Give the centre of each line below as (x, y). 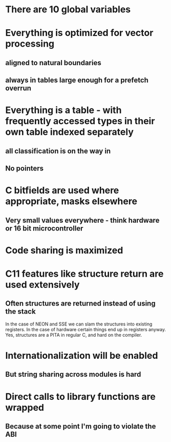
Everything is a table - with (63, 110)
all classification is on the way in (58, 151)
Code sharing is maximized (64, 250)
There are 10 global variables (68, 9)
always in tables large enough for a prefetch (77, 80)
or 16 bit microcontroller (44, 228)
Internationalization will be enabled (82, 356)
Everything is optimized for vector (79, 33)
